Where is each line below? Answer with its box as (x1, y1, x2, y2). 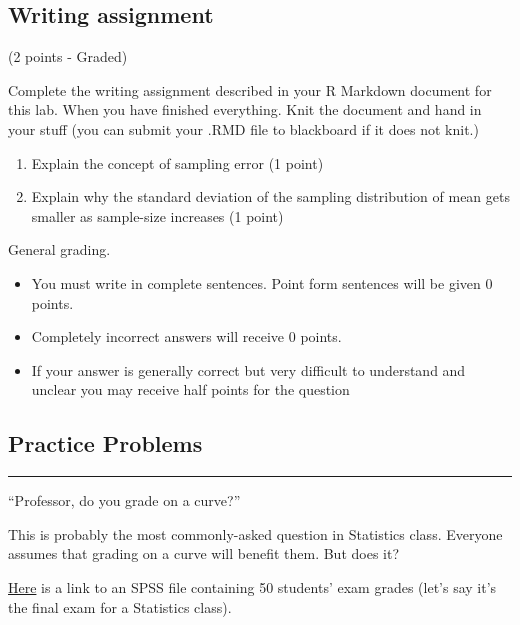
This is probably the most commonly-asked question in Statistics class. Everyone (8, 523, 503, 544)
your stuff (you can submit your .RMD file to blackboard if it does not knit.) (8, 118, 479, 139)
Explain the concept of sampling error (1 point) (31, 152, 324, 173)
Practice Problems (8, 428, 203, 459)
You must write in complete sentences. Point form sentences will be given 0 (31, 272, 493, 293)
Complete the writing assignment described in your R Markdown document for (8, 79, 492, 100)
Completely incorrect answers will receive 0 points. (31, 326, 342, 347)
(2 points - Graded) (8, 46, 128, 67)
